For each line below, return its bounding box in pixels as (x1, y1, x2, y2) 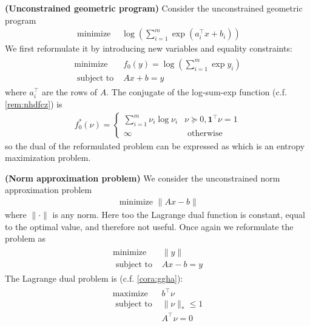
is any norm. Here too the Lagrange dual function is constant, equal (52, 208, 305, 221)
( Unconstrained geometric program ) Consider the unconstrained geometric (5, 2, 303, 14)
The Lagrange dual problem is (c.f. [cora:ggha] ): (5, 271, 183, 284)
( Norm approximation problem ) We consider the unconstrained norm (5, 171, 280, 184)
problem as (5, 232, 46, 245)
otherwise (187, 129, 223, 138)
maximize (112, 290, 148, 299)
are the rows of (41, 85, 98, 98)
